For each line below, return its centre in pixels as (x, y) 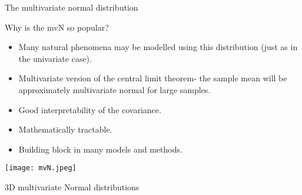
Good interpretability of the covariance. (90, 109)
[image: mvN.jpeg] (41, 168)
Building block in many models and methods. (100, 149)
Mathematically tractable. (65, 129)
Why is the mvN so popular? (57, 27)
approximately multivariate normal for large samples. (115, 89)
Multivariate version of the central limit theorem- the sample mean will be (153, 78)
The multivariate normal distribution (72, 7)
